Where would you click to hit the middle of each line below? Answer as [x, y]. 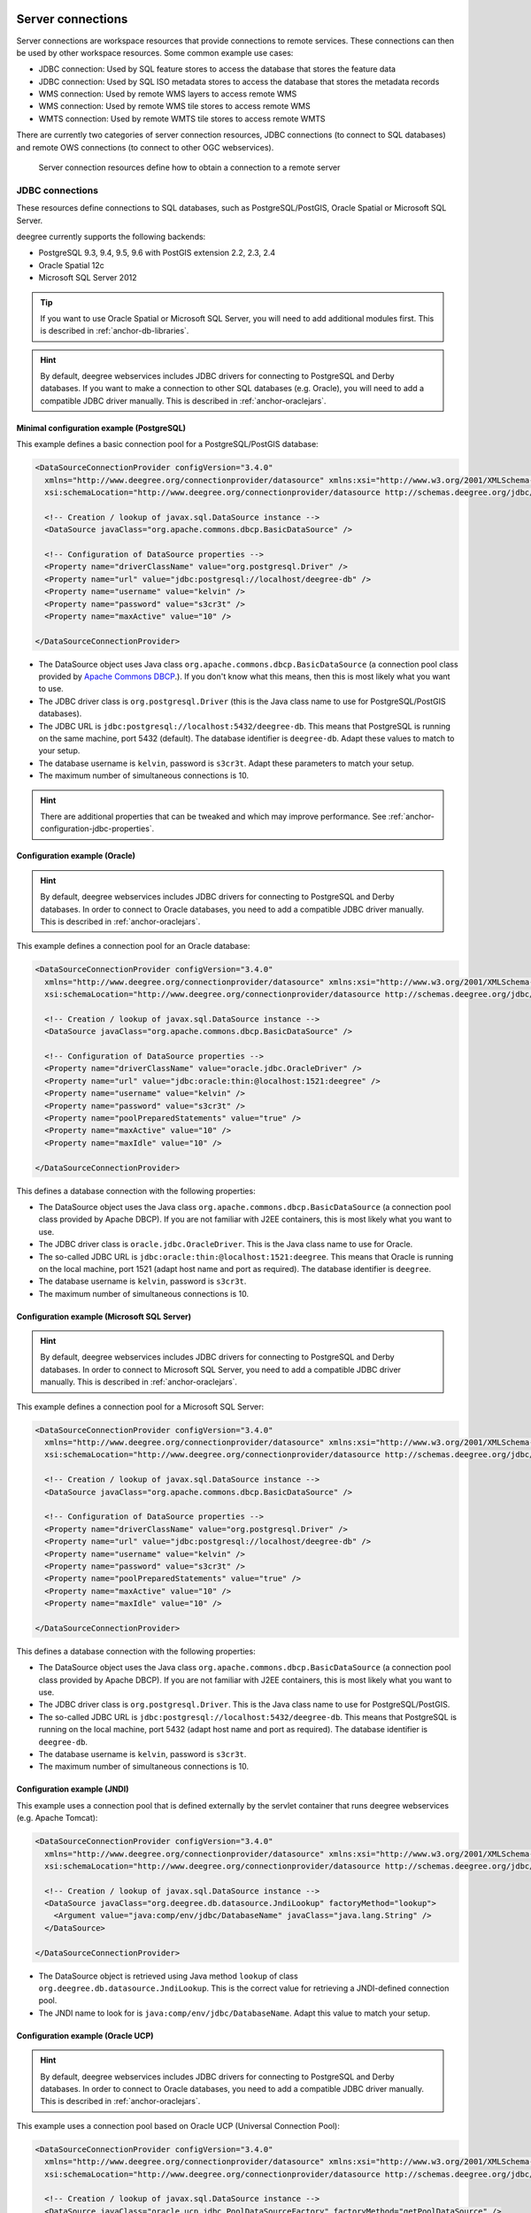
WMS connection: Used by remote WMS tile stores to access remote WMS [174, 106]
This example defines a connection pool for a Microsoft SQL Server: [140, 1407]
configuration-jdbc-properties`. [97, 829]
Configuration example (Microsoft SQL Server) [104, 1316]
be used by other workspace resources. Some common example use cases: [155, 52]
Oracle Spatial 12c [72, 265]
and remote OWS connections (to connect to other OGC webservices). [145, 147]
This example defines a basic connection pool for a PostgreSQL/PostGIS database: [167, 444]
